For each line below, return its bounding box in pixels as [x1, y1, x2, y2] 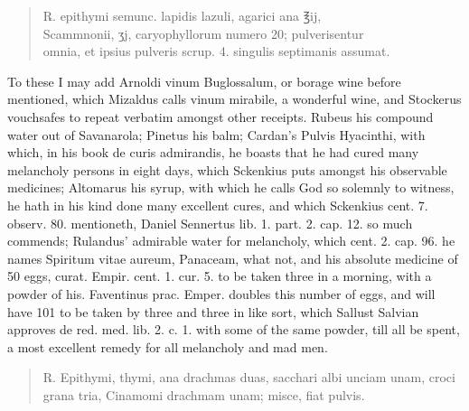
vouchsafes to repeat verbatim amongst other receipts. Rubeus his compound [7, 107, 434, 126]
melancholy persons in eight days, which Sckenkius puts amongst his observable [7, 160, 447, 179]
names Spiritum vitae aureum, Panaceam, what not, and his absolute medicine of [7, 248, 458, 267]
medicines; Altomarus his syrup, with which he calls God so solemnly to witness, [7, 178, 455, 197]
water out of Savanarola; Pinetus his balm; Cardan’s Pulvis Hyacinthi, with [7, 125, 426, 144]
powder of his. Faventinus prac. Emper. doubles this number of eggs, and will [7, 284, 436, 303]
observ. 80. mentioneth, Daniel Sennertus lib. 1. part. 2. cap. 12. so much [7, 213, 413, 232]
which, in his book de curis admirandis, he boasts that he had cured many [7, 143, 419, 162]
